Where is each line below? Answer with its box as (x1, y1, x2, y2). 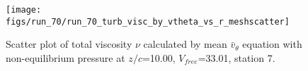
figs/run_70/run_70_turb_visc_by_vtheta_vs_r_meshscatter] (6, 16, 290, 27)
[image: (6, 5, 42, 15)
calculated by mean (143, 37, 227, 51)
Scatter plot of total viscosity (6, 37, 132, 51)
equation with (242, 37, 302, 51)
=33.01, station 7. (198, 50, 275, 65)
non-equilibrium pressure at (6, 50, 125, 65)
